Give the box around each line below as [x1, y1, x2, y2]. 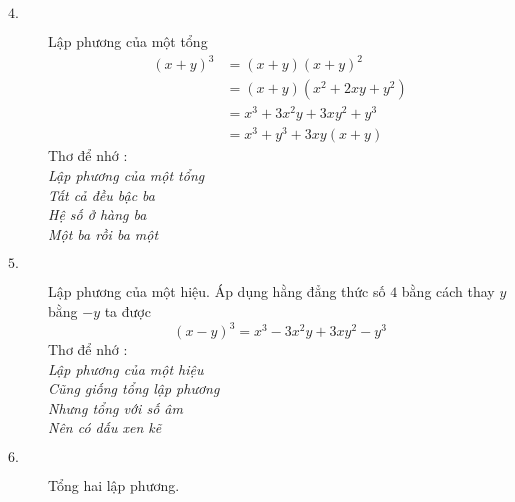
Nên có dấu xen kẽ [48, 417, 162, 438]
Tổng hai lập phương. [48, 475, 180, 495]
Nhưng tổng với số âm [48, 397, 183, 418]
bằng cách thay [401, 281, 495, 302]
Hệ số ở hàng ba [48, 204, 147, 225]
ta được [104, 300, 151, 321]
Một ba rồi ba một [48, 223, 159, 244]
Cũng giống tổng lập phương [48, 378, 220, 399]
